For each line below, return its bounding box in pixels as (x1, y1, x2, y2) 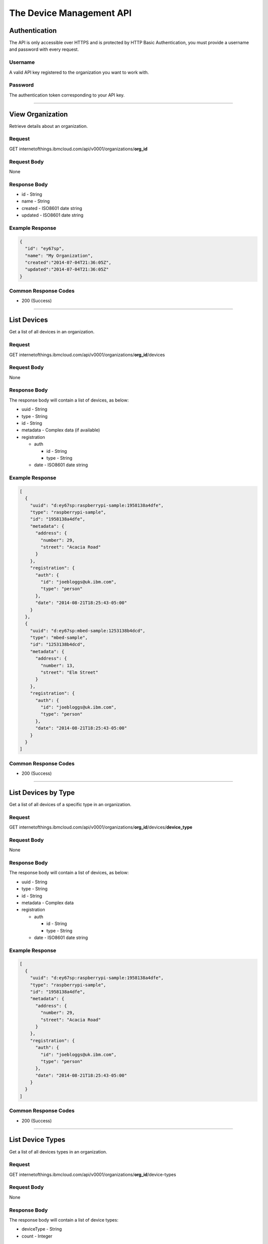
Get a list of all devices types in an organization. (9, 1148, 108, 1154)
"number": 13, (40, 662, 75, 668)
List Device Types (9, 1136, 66, 1144)
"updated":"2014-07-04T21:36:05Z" (25, 267, 109, 272)
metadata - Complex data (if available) (21, 427, 100, 433)
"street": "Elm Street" (40, 670, 99, 675)
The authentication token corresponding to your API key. (9, 92, 125, 98)
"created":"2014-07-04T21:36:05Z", (25, 259, 112, 265)
